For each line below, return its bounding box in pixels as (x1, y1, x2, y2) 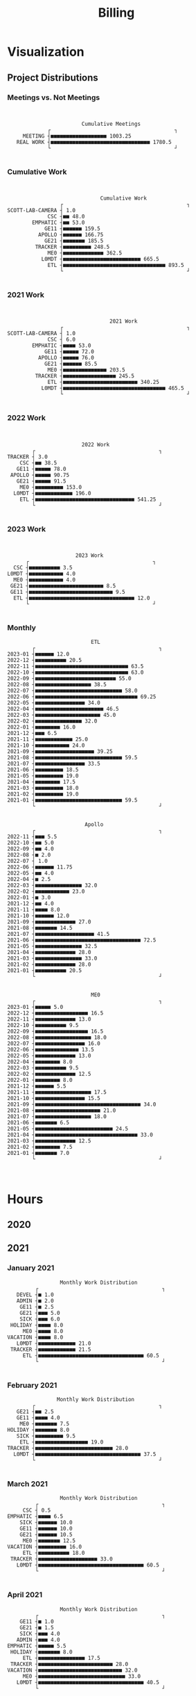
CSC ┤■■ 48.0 (47, 213, 85, 220)
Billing (98, 5, 135, 21)
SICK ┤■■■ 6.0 (19, 1316, 60, 1323)
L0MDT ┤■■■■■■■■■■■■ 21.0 (16, 1340, 91, 1347)
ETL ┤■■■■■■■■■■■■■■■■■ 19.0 (19, 1438, 104, 1446)
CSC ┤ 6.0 (47, 336, 76, 344)
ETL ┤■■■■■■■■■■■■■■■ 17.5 (22, 1654, 100, 1661)
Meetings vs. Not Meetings (7, 92, 100, 102)
